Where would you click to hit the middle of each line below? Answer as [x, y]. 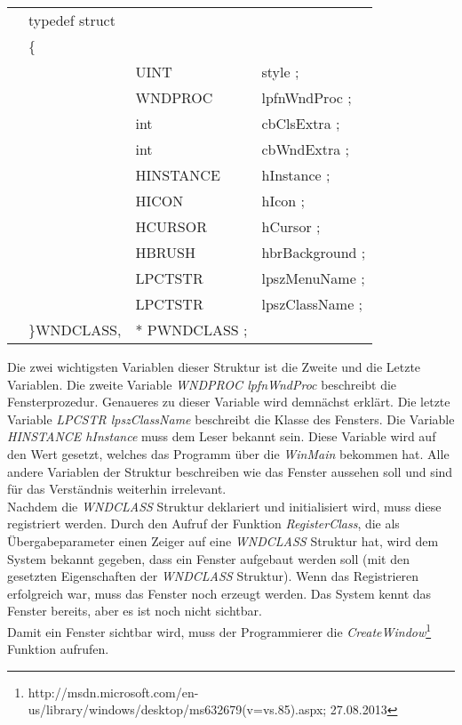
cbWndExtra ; [306, 149]
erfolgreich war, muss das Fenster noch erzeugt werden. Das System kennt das [219, 593]
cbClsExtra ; [301, 123]
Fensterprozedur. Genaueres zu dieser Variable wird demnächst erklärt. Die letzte [229, 402]
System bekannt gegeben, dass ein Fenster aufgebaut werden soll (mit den [208, 558]
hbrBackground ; [314, 252]
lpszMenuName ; [313, 278]
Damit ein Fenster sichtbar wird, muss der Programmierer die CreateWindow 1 [219, 630]
